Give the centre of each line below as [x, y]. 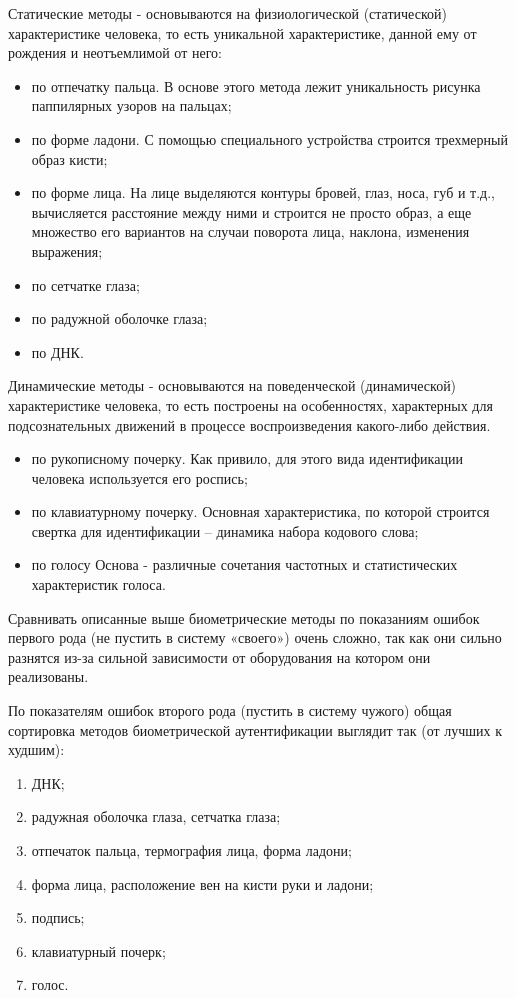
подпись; [58, 917]
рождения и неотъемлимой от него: [115, 52]
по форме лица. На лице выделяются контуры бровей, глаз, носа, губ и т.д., [263, 192]
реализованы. [48, 676]
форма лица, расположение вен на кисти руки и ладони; [202, 883]
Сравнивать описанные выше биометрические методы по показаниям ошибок [244, 617]
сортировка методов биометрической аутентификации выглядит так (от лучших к [255, 729]
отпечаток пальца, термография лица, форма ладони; [191, 850]
